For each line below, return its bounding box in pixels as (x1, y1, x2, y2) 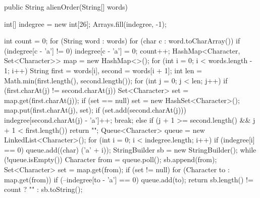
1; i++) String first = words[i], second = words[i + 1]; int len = (4, 65, 202, 75)
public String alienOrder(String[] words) (4, 2, 128, 12)
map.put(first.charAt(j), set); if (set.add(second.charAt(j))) (4, 105, 186, 115)
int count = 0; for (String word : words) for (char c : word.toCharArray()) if (4, 35, 240, 46)
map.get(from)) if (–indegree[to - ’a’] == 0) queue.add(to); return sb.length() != (4, 174, 253, 184)
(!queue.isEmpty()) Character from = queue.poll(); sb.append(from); (4, 154, 217, 165)
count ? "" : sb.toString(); (4, 184, 83, 194)
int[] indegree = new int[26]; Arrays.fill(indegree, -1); (4, 18, 167, 29)
